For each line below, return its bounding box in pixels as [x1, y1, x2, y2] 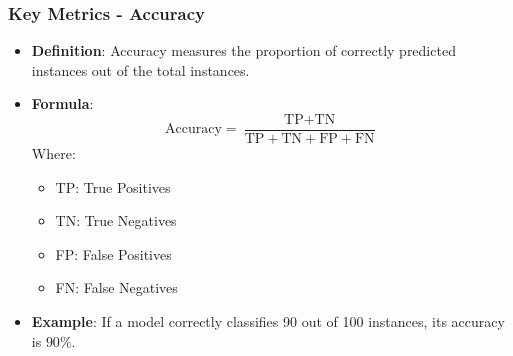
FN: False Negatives [55, 277, 178, 298]
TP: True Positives [55, 176, 171, 197]
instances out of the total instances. [31, 59, 250, 80]
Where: [31, 143, 76, 164]
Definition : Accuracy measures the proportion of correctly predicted [31, 40, 456, 61]
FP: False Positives [55, 243, 172, 264]
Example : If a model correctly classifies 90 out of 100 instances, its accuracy [31, 311, 505, 332]
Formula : [31, 93, 94, 114]
